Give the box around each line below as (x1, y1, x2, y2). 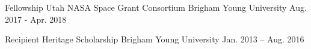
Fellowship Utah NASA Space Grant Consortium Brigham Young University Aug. (5, 1, 307, 13)
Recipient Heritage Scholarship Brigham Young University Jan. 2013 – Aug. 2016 (5, 33, 304, 45)
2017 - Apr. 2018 (5, 13, 67, 25)
